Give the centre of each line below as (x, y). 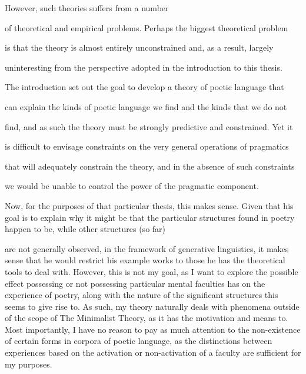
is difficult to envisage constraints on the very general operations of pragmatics (147, 146)
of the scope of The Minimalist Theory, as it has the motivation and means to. (147, 318)
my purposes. (29, 364)
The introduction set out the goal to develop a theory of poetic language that (144, 87)
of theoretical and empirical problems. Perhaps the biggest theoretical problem (147, 27)
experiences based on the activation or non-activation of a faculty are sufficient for (153, 353)
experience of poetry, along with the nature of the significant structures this (142, 295)
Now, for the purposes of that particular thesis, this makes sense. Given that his (149, 205)
